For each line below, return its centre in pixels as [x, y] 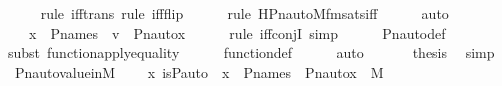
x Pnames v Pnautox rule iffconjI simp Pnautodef [237, 32]
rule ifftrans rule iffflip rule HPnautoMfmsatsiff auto [244, 13]
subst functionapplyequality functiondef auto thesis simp [251, 52]
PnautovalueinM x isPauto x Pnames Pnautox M [199, 71]
